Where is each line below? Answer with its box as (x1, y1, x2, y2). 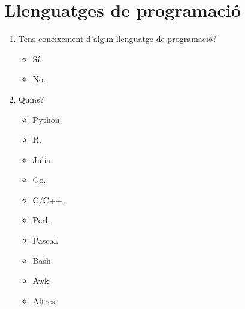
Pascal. (32, 234, 59, 247)
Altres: (32, 294, 58, 307)
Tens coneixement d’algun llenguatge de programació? (18, 32, 217, 45)
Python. (32, 113, 62, 125)
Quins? (18, 92, 44, 105)
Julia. (32, 153, 53, 166)
